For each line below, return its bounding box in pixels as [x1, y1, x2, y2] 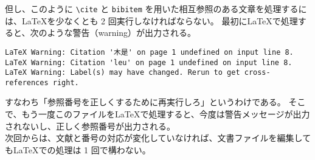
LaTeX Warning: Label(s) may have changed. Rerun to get [5, 68, 240, 77]
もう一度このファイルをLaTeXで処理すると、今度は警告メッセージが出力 [21, 108, 310, 120]
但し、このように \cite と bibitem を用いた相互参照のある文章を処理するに [5, 2, 307, 15]
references [5, 78, 49, 87]
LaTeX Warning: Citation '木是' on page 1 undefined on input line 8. [5, 47, 294, 57]
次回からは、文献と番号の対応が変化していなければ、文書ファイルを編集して [5, 131, 311, 144]
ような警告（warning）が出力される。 [47, 26, 196, 39]
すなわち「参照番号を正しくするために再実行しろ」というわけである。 [5, 96, 286, 108]
